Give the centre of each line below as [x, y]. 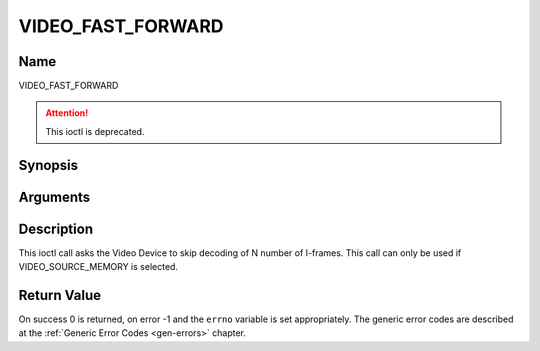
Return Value [60, 295]
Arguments [54, 196]
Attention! [67, 113]
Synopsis [48, 165]
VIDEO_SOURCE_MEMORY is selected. [98, 267]
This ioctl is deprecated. [95, 131]
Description [56, 228]
